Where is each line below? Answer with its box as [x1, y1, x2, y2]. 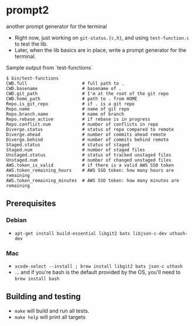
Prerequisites [6, 199, 56, 209]
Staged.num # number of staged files [6, 147, 145, 152]
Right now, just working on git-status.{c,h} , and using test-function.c [14, 34, 189, 41]
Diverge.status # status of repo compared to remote [6, 126, 175, 132]
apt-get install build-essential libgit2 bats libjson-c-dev [14, 230, 167, 237]
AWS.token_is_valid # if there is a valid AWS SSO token [6, 162, 175, 168]
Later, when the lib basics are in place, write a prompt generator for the [14, 46, 186, 53]
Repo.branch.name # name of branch [6, 111, 125, 117]
